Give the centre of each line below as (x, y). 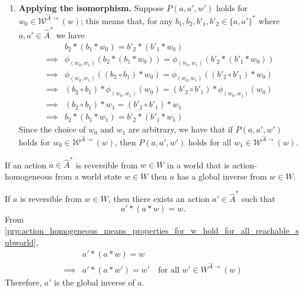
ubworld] (20, 242)
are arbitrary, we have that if (181, 129)
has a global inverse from (222, 176)
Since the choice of (52, 129)
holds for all (210, 142)
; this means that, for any (127, 20)
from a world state (88, 176)
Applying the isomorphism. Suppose (91, 8)
